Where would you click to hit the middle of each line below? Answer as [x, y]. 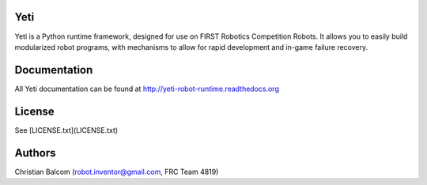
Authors [35, 153]
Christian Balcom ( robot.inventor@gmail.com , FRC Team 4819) [117, 172]
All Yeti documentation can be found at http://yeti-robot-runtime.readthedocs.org [147, 89]
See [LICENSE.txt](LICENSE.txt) [66, 130]
